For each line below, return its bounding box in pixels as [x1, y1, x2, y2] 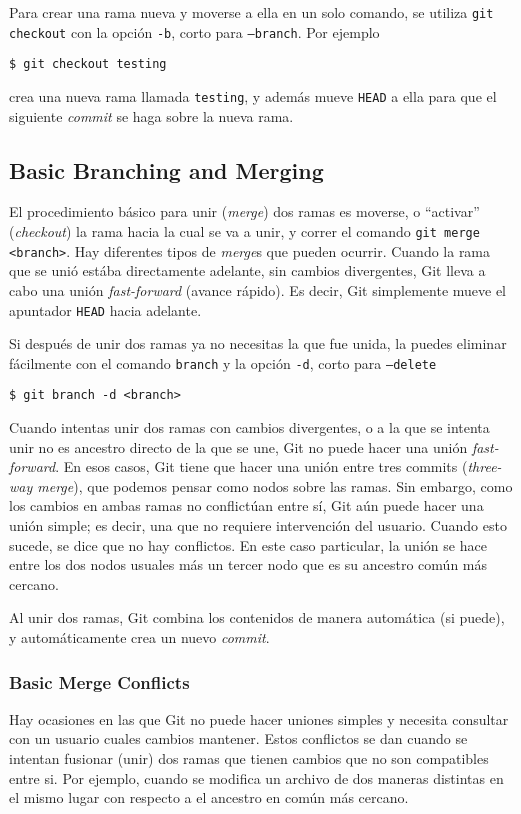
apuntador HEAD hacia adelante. [9, 299, 202, 320]
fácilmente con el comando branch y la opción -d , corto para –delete [9, 352, 437, 373]
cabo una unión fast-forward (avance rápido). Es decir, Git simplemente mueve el [9, 279, 507, 300]
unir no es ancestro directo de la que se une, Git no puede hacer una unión [9, 436, 468, 457]
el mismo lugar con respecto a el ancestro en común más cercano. [9, 787, 409, 808]
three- [467, 456, 502, 477]
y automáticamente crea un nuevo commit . [9, 627, 270, 648]
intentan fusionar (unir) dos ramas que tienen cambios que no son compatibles [9, 748, 489, 769]
